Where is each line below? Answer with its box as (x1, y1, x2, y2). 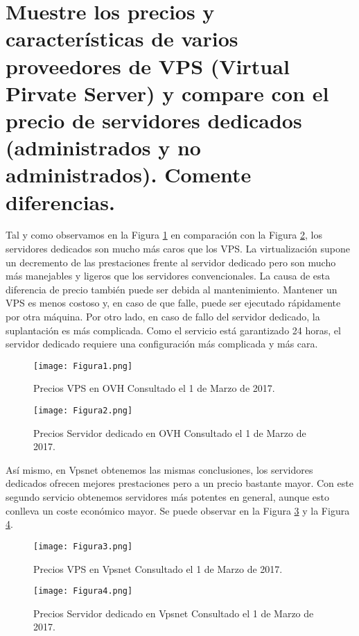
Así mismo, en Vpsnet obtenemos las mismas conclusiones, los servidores (6, 462, 313, 476)
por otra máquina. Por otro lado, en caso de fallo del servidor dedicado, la (6, 309, 320, 323)
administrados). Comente (6, 160, 252, 189)
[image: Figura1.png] (33, 361, 133, 371)
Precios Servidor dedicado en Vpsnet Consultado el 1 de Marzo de (33, 605, 314, 620)
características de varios (6, 24, 238, 53)
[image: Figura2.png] (33, 406, 133, 416)
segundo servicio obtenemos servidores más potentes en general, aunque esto (6, 490, 329, 504)
